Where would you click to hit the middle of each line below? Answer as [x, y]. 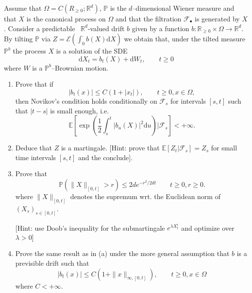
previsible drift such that [52, 263]
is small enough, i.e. [80, 110]
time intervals [36, 157]
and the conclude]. [105, 157]
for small [224, 148]
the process [29, 51]
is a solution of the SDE [92, 51]
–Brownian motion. [80, 67]
